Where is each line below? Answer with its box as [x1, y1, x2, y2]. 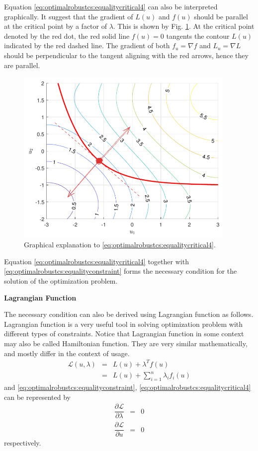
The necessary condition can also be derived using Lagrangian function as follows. [4, 309, 254, 319]
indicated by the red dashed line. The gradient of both [4, 40, 170, 51]
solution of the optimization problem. [4, 275, 118, 286]
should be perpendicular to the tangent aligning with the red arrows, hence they [4, 50, 249, 60]
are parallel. [4, 60, 40, 70]
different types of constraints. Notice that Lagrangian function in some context [4, 328, 244, 339]
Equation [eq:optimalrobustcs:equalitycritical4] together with [4, 256, 189, 266]
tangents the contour [166, 30, 230, 41]
